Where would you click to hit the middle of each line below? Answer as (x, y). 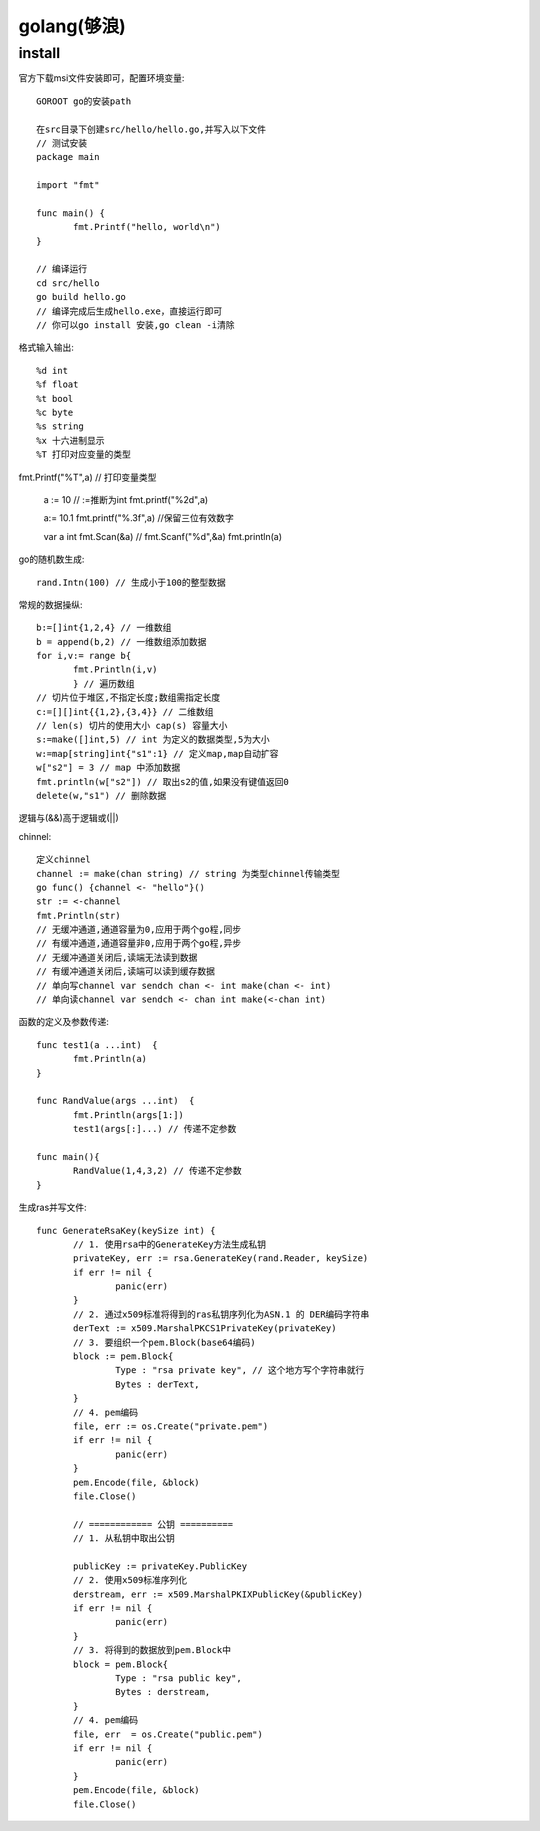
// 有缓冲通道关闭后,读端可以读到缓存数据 (125, 971)
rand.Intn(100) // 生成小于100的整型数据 (131, 582)
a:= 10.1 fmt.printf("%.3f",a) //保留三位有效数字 (139, 518)
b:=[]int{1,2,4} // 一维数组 (104, 628)
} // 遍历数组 (104, 683)
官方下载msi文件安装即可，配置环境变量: (101, 78)
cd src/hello (68, 283)
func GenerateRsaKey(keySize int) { (126, 1230)
